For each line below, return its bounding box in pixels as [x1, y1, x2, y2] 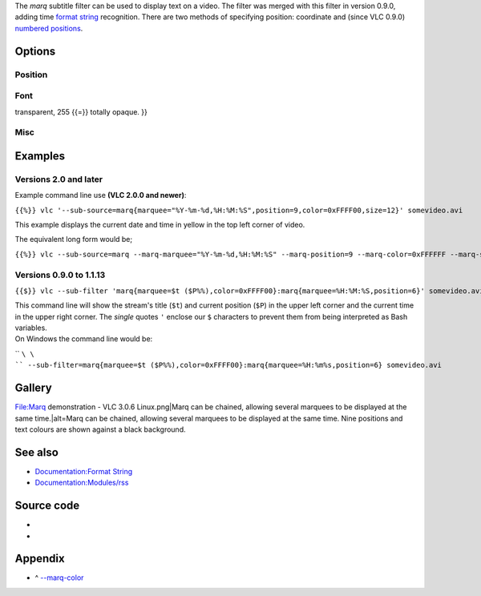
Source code [14, 499, 80, 513]
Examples [14, 149, 66, 163]
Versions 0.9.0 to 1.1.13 [14, 269, 106, 280]
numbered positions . [14, 23, 83, 33]
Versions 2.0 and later [14, 173, 103, 184]
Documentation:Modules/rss [34, 477, 129, 488]
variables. [14, 323, 47, 332]
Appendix [14, 552, 65, 566]
